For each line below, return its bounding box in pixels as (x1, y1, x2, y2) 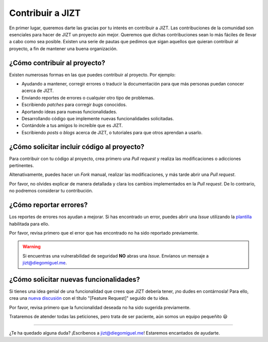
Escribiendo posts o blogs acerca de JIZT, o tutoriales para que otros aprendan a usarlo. (21, 129, 203, 135)
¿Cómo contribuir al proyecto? (9, 59, 105, 67)
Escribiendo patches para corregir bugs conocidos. (21, 102, 127, 108)
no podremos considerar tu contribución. (9, 188, 93, 194)
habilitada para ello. (9, 221, 50, 227)
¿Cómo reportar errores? (9, 201, 88, 209)
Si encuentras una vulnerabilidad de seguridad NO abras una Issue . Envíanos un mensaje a (22, 253, 209, 258)
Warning (22, 244, 41, 250)
